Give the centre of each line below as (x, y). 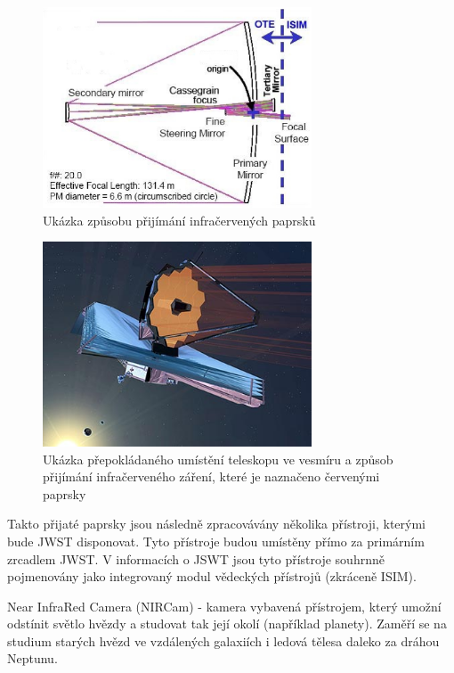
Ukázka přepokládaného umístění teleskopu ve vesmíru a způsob (218, 459)
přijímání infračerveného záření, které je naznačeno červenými (211, 476)
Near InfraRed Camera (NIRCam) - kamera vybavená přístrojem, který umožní (224, 606)
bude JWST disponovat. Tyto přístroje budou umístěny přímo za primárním (216, 541)
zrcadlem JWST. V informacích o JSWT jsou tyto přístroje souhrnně (196, 558)
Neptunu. (32, 658)
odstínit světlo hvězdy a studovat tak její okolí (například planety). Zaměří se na (227, 624)
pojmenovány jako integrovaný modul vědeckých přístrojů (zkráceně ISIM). (212, 576)
